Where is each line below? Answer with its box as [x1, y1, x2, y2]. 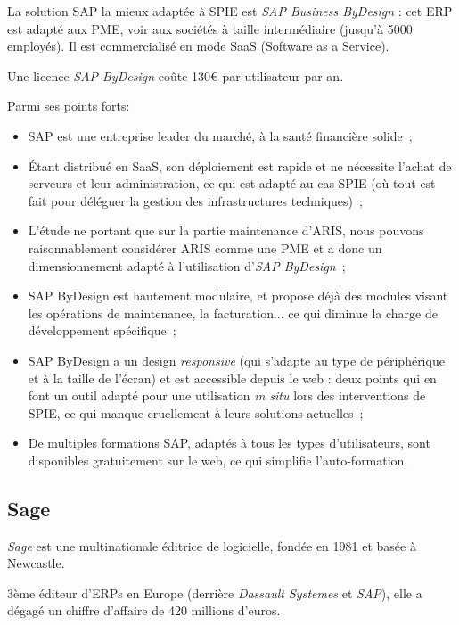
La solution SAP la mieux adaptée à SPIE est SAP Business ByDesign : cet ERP [7, 2, 453, 20]
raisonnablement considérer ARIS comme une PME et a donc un [28, 238, 382, 257]
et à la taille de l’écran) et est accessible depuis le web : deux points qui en [28, 368, 437, 387]
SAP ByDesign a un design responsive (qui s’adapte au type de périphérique [28, 350, 445, 369]
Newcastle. [7, 554, 65, 572]
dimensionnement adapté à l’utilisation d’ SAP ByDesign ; [28, 256, 346, 275]
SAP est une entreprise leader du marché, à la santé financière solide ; [28, 126, 413, 144]
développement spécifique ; [28, 321, 176, 340]
